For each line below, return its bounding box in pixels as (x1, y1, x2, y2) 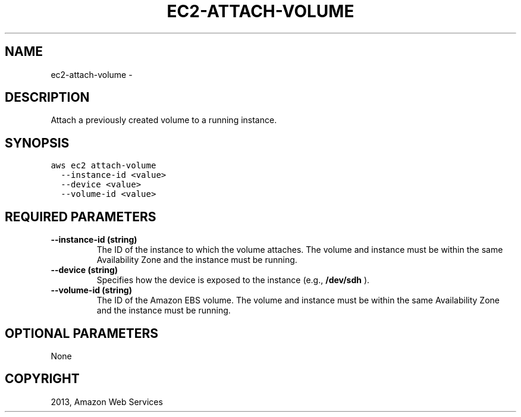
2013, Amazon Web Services (51, 396, 163, 407)
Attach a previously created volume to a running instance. (51, 115, 277, 126)
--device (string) (51, 265, 118, 275)
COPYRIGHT (5, 371, 80, 387)
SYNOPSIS (5, 135, 70, 151)
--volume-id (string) (51, 285, 132, 296)
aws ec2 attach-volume (51, 161, 156, 171)
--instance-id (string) (51, 234, 137, 245)
